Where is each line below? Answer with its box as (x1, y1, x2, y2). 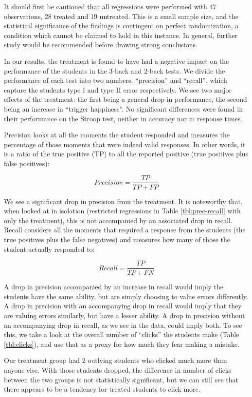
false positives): (4, 158, 50, 168)
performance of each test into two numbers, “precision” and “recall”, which (4, 75, 227, 85)
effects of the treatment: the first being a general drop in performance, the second (4, 94, 247, 104)
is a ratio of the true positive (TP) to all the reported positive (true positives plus (4, 149, 249, 159)
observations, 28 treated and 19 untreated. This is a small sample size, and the (4, 11, 239, 21)
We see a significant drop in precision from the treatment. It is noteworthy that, (4, 196, 243, 206)
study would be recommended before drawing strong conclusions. (4, 39, 198, 50)
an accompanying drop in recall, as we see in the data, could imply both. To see (4, 320, 242, 330)
